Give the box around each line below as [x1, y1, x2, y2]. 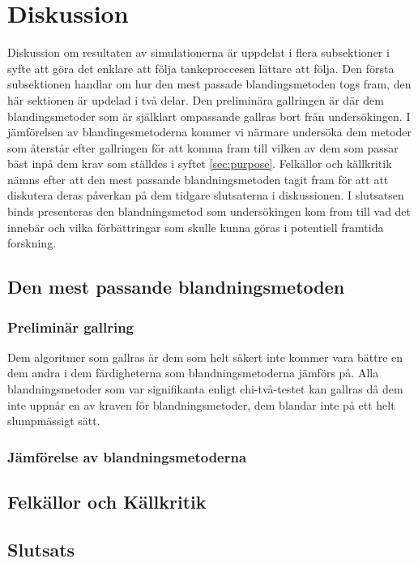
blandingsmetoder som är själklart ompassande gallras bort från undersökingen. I [7, 107, 411, 124]
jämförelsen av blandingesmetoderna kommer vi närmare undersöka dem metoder [7, 123, 412, 140]
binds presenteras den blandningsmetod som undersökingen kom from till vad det [7, 203, 412, 220]
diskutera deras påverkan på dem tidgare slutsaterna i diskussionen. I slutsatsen [7, 187, 404, 204]
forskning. [7, 234, 57, 251]
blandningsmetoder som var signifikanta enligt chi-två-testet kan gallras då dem [7, 380, 403, 398]
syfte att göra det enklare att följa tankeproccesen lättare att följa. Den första [7, 59, 395, 76]
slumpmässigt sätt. [7, 412, 100, 429]
